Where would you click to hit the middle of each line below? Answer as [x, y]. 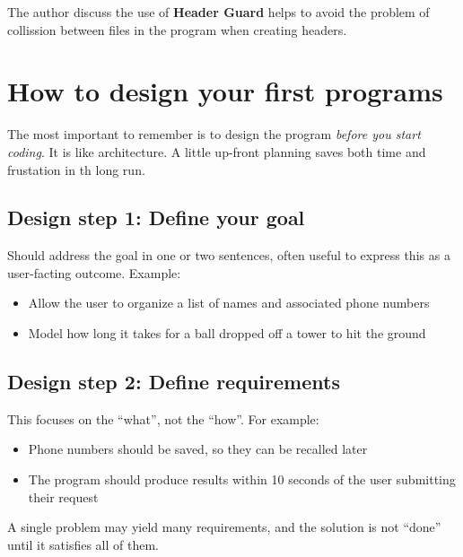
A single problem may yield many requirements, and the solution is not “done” [224, 527]
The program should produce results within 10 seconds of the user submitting [242, 479]
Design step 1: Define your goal [156, 218]
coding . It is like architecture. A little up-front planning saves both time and [217, 151]
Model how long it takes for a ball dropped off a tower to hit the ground [227, 333]
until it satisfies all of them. [83, 544]
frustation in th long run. [76, 169]
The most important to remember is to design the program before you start [214, 134]
